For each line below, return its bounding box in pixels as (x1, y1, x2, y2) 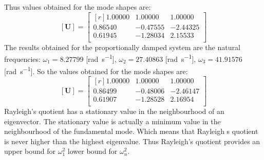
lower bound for (67, 146, 118, 156)
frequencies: (4, 53, 41, 64)
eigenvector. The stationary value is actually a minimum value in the (4, 116, 221, 126)
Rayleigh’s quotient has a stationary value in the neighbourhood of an (4, 105, 224, 116)
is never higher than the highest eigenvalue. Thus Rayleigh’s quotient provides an (4, 135, 260, 146)
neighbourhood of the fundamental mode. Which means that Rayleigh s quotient (4, 126, 258, 136)
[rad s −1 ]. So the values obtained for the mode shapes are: (4, 64, 188, 76)
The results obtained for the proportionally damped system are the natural (4, 41, 240, 52)
